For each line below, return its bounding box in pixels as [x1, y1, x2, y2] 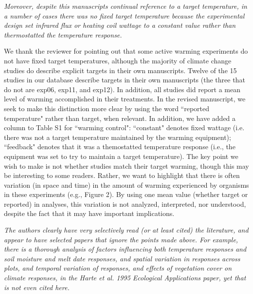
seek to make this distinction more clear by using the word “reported [4, 103, 210, 113]
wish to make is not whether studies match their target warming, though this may [4, 160, 249, 171]
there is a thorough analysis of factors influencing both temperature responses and [4, 244, 247, 254]
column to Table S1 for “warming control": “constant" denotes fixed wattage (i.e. [4, 122, 245, 133]
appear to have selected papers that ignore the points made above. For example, [4, 234, 238, 244]
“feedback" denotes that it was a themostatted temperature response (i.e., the [4, 141, 235, 152]
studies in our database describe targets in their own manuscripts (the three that [4, 75, 245, 85]
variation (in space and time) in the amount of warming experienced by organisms [4, 179, 249, 190]
